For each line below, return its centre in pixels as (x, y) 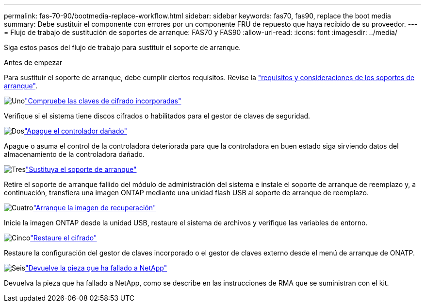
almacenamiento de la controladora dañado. (74, 154)
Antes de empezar (33, 62)
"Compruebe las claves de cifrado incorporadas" (103, 101)
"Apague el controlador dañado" (75, 131)
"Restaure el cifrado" (64, 238)
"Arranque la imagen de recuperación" (95, 208)
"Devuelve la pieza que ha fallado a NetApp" (96, 268)
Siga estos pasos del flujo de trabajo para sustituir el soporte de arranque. (123, 47)
